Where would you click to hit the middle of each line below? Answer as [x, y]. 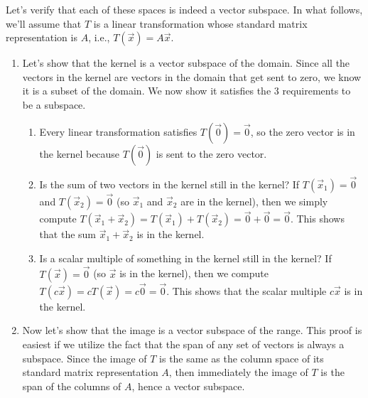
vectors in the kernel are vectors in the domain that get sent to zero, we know [192, 76]
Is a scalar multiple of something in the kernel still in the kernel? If [185, 258]
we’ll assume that [44, 23]
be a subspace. [54, 104]
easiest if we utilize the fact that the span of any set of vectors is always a [183, 344]
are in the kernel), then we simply [254, 201]
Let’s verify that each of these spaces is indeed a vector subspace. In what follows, [184, 9]
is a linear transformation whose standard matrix [200, 23]
